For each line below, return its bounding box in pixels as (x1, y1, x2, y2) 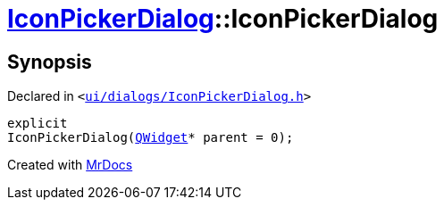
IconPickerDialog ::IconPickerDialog (7, 4, 439, 34)
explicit (7, 116, 68, 131)
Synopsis (7, 50, 92, 73)
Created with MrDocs (7, 157, 133, 173)
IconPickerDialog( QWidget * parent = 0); (7, 130, 294, 145)
